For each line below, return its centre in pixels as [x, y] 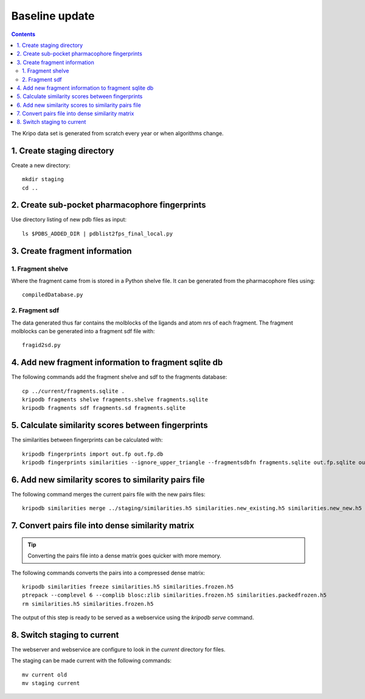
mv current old [45, 675]
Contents [23, 34]
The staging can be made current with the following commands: [91, 661]
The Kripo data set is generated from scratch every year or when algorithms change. [117, 133]
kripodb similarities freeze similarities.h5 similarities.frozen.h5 [128, 586]
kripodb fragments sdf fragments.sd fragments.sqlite [104, 408]
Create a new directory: [41, 165]
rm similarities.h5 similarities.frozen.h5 [88, 604]
